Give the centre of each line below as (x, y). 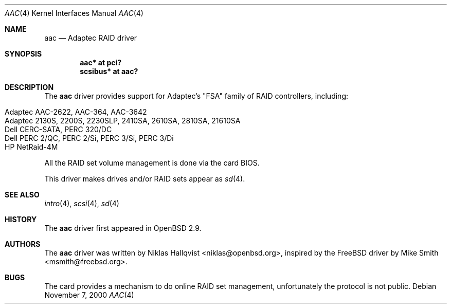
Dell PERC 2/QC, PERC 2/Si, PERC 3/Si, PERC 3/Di (89, 138)
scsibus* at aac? (109, 71)
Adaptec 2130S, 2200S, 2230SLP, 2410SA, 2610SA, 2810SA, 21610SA (123, 121)
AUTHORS (23, 244)
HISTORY (21, 219)
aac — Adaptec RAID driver (91, 38)
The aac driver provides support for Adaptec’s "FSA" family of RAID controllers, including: (196, 96)
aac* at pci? (101, 62)
